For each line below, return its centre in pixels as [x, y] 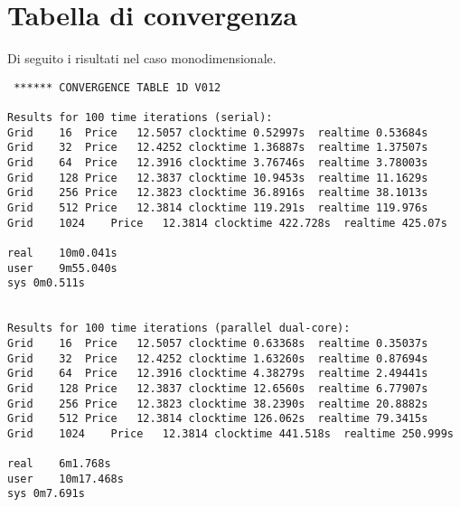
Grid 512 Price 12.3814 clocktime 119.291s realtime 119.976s [218, 207]
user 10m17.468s [66, 479]
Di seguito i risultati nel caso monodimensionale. [142, 58]
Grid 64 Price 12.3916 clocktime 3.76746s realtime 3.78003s [218, 163]
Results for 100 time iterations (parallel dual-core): [179, 329]
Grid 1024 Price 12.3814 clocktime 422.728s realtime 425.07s [227, 223]
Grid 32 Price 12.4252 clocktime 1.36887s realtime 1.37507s [218, 148]
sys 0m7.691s [46, 494]
